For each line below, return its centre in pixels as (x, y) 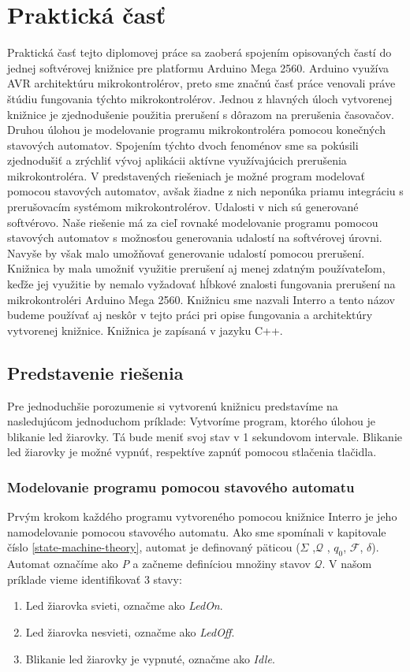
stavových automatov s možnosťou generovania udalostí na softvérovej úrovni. (195, 238)
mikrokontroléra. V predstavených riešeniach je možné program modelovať (186, 175)
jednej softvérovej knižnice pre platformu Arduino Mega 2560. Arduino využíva (198, 67)
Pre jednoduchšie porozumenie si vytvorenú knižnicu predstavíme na (173, 405)
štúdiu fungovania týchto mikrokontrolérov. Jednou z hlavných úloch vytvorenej (200, 98)
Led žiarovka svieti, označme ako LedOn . (124, 605)
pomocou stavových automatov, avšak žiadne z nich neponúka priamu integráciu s (205, 191)
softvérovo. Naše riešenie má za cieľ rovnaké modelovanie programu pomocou (193, 222)
